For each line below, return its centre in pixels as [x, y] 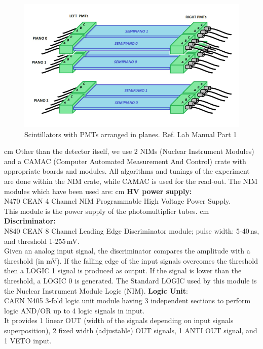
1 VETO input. [28, 340]
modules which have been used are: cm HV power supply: [98, 191]
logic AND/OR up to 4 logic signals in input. [74, 310]
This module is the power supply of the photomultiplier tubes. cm [107, 211]
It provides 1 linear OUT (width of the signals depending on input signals [119, 320]
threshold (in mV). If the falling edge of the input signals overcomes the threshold [131, 260]
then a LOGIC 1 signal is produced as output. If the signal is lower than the [123, 271]
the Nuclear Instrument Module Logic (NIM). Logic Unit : [96, 290]
